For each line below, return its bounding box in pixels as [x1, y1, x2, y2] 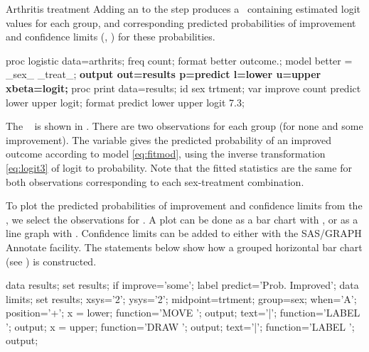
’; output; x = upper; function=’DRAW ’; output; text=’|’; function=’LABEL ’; [6, 319, 355, 334]
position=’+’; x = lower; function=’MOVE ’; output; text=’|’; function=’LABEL [6, 305, 360, 320]
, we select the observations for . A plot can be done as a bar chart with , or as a [6, 211, 358, 226]
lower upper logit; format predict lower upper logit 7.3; [6, 94, 245, 109]
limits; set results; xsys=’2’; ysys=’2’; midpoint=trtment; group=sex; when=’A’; [6, 291, 357, 306]
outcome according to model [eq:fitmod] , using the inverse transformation [6, 146, 326, 161]
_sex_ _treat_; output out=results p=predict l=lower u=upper [6, 67, 321, 82]
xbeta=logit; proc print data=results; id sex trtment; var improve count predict [6, 80, 361, 95]
